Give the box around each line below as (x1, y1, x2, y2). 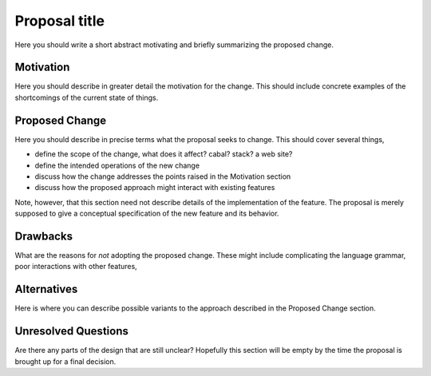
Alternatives (14, 283, 78, 296)
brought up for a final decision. (14, 356, 117, 366)
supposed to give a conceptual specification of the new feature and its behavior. (14, 208, 279, 219)
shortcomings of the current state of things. (14, 93, 159, 102)
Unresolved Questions (14, 324, 129, 338)
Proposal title (14, 12, 105, 30)
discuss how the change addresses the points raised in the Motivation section (34, 172, 291, 181)
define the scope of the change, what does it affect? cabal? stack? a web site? (34, 149, 293, 159)
